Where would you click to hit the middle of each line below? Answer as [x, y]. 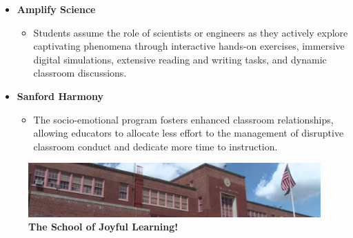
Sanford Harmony [60, 96]
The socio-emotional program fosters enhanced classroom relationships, [183, 119]
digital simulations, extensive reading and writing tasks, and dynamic [180, 59]
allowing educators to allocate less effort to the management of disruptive [189, 133]
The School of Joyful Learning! [103, 227]
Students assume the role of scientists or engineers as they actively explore [191, 32]
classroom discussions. [80, 73]
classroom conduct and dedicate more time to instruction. [155, 146]
